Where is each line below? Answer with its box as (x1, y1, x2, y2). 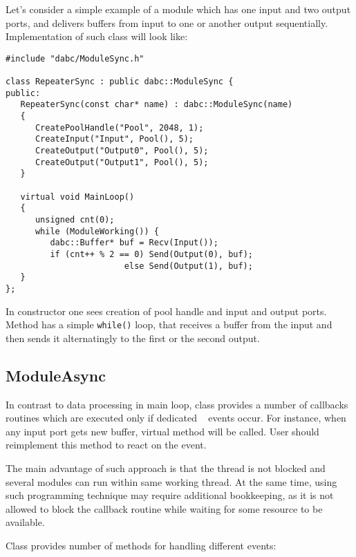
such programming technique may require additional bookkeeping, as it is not (6, 488, 334, 502)
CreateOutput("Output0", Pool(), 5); (35, 146, 209, 156)
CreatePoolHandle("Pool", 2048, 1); (35, 122, 204, 133)
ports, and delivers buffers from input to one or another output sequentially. (6, 15, 328, 30)
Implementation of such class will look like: (6, 29, 188, 44)
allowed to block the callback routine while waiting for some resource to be (6, 501, 323, 516)
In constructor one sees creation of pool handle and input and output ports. (6, 303, 327, 318)
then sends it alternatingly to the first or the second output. (6, 330, 260, 345)
